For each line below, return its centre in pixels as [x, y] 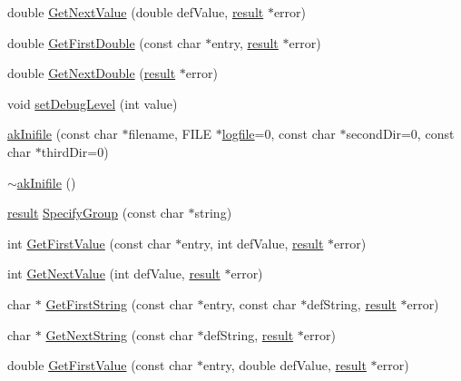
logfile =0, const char [279, 134]
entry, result [245, 42]
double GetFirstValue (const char [100, 365]
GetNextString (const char [119, 334]
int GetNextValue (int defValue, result [114, 274]
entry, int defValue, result [253, 243]
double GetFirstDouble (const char [104, 42]
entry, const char [250, 303]
